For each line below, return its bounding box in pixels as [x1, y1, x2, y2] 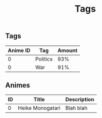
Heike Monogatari [18, 105, 61, 112]
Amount [57, 47, 78, 54]
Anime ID [8, 47, 30, 54]
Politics [35, 55, 53, 63]
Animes [5, 81, 30, 90]
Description [65, 96, 94, 103]
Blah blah [65, 105, 88, 112]
